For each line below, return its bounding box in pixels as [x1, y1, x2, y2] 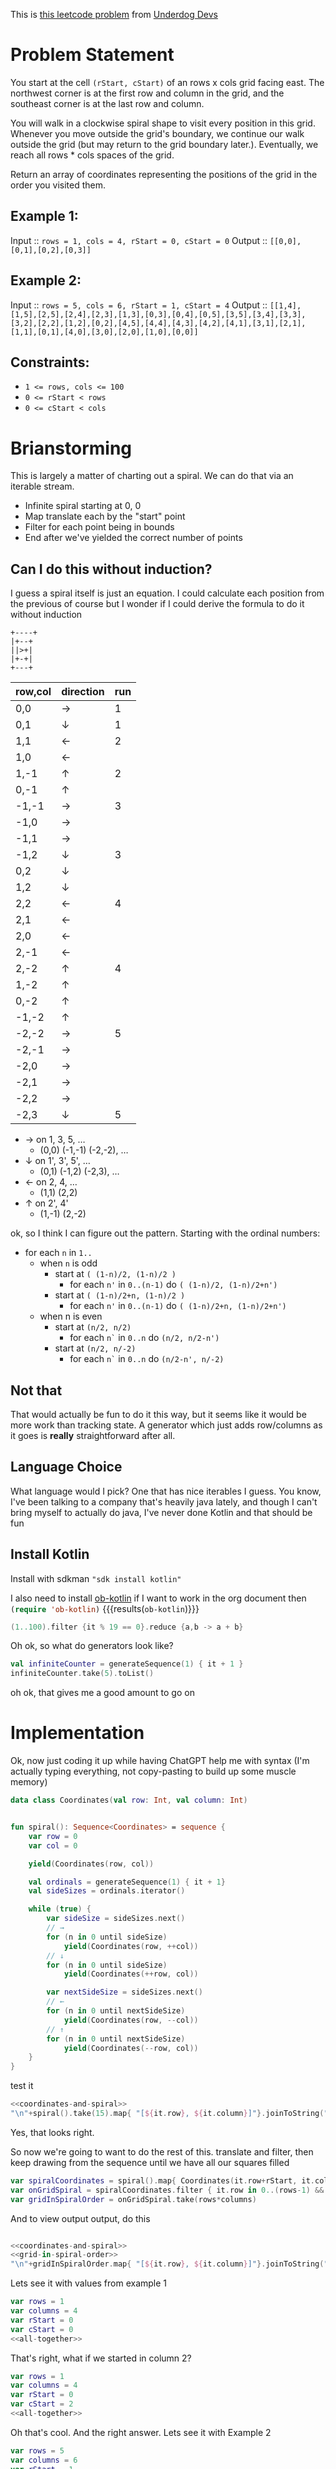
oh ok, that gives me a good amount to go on [10, 1687, 195, 1699]
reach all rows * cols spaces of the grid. [10, 149, 175, 161]
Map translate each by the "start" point [24, 510, 186, 523]
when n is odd [39, 1257, 98, 1269]
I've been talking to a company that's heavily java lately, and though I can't [10, 1495, 318, 1508]
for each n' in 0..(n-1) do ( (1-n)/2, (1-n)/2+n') [69, 1279, 278, 1291]
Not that [10, 1382, 63, 1399]
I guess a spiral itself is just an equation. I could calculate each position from [10, 587, 325, 599]
